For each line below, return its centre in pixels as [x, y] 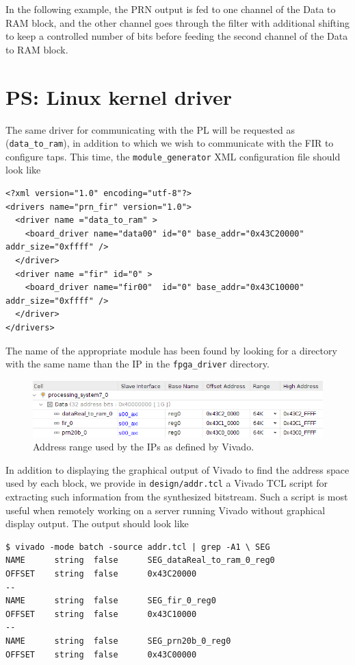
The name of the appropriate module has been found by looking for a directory [171, 350]
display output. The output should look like [97, 523]
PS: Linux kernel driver [119, 96]
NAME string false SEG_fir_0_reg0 [111, 601]
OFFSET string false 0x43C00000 [101, 654]
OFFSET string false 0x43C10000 [101, 614]
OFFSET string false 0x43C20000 [101, 573]
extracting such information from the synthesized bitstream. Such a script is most [177, 497]
